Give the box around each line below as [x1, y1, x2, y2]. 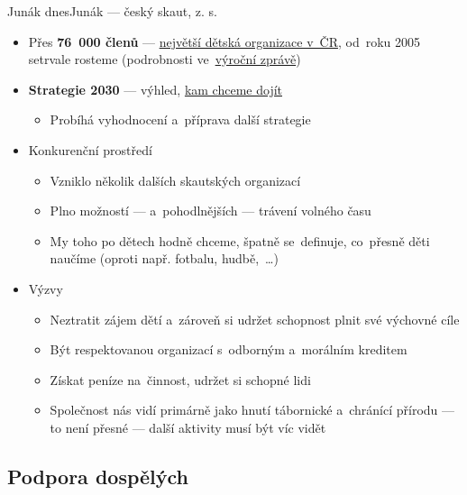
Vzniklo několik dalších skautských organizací [50, 170, 301, 189]
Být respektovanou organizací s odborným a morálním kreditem [50, 340, 407, 359]
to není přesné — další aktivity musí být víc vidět [50, 417, 326, 436]
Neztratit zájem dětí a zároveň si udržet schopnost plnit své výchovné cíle [50, 309, 460, 328]
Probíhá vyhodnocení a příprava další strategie [50, 110, 311, 129]
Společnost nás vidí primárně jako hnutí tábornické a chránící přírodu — [50, 400, 455, 419]
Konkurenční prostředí [28, 140, 152, 159]
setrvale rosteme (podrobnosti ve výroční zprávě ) [28, 50, 301, 69]
